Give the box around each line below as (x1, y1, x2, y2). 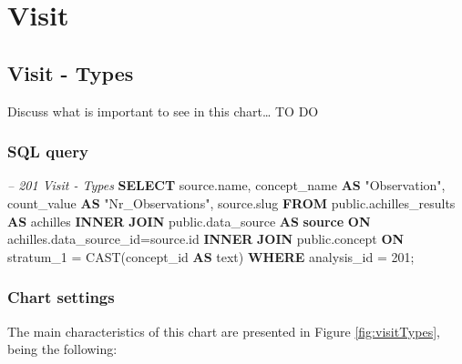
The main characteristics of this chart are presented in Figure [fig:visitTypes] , (7, 321, 440, 340)
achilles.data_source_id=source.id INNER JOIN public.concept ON (7, 229, 405, 248)
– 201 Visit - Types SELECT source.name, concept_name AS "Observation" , (7, 176, 446, 195)
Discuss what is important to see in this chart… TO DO (7, 101, 319, 120)
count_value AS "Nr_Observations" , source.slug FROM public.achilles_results (7, 193, 456, 212)
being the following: (7, 339, 118, 359)
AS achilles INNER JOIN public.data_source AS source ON (7, 211, 371, 230)
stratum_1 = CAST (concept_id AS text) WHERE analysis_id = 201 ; (7, 247, 415, 266)
